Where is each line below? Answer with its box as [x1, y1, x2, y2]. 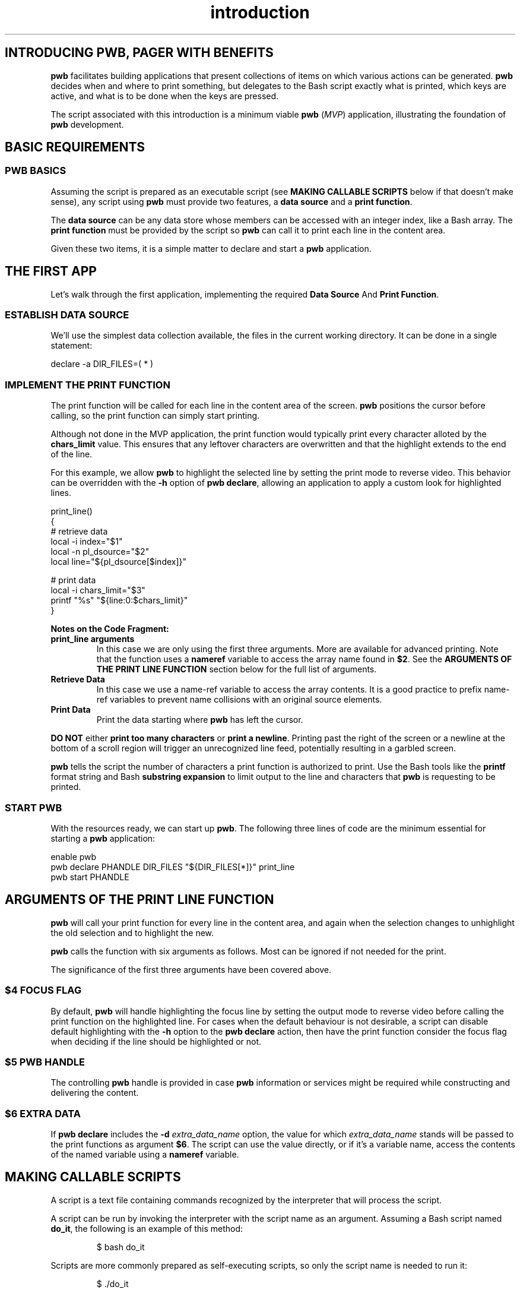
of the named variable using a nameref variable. [50, 1149, 239, 1159]
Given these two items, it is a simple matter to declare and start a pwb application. [50, 243, 372, 254]
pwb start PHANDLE [50, 871, 129, 882]
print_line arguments [50, 634, 135, 644]
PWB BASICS [5, 165, 66, 177]
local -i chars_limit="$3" [50, 585, 145, 596]
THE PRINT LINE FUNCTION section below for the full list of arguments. [96, 664, 377, 675]
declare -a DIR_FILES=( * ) [50, 359, 154, 369]
